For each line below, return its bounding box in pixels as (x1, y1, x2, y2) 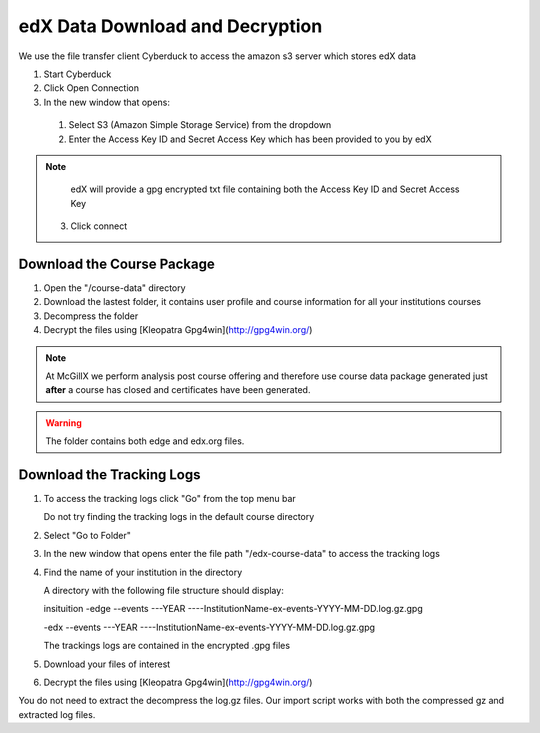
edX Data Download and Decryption (18, 15, 323, 37)
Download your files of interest (43, 658, 171, 670)
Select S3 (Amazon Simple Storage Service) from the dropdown (68, 119, 332, 131)
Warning (45, 416, 82, 429)
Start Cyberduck (43, 68, 112, 80)
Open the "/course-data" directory (43, 281, 186, 294)
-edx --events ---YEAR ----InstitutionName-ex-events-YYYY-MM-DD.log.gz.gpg (43, 621, 375, 633)
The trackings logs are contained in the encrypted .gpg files (43, 640, 290, 652)
